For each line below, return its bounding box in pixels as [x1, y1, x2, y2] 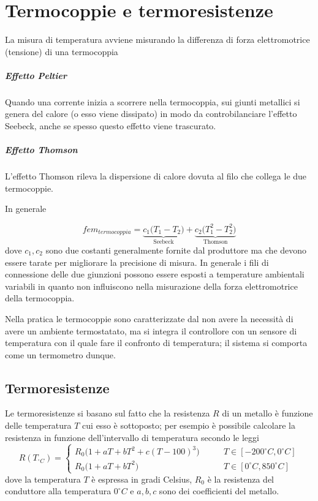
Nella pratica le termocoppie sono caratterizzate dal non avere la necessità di [5, 312, 293, 325]
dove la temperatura [5, 472, 81, 485]
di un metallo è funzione [222, 407, 313, 420]
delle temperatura [5, 419, 72, 432]
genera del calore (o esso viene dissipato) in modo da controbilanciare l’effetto [5, 107, 297, 120]
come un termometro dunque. [5, 348, 116, 361]
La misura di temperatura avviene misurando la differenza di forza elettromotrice [5, 33, 310, 46]
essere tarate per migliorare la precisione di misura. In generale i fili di [5, 255, 269, 268]
